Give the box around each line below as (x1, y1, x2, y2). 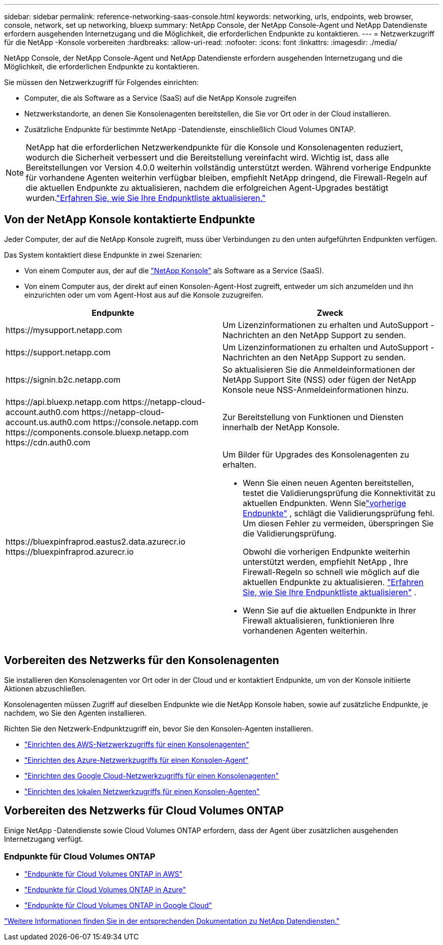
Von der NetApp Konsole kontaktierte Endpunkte (4, 213, 255, 226)
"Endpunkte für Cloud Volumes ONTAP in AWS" (24, 870, 183, 879)
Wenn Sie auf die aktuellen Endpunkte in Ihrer (243, 605, 416, 615)
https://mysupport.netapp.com (6, 324, 122, 335)
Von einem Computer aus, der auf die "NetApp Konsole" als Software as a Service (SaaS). (24, 266, 324, 275)
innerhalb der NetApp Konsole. (223, 422, 340, 432)
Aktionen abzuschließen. (4, 684, 86, 693)
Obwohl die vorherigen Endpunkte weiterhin (243, 546, 410, 557)
